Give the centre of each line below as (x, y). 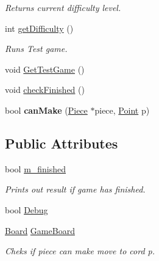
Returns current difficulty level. (63, 7)
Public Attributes (62, 143)
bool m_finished (36, 168)
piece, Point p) (122, 110)
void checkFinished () (45, 90)
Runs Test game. (36, 49)
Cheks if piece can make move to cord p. (80, 251)
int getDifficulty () (39, 28)
